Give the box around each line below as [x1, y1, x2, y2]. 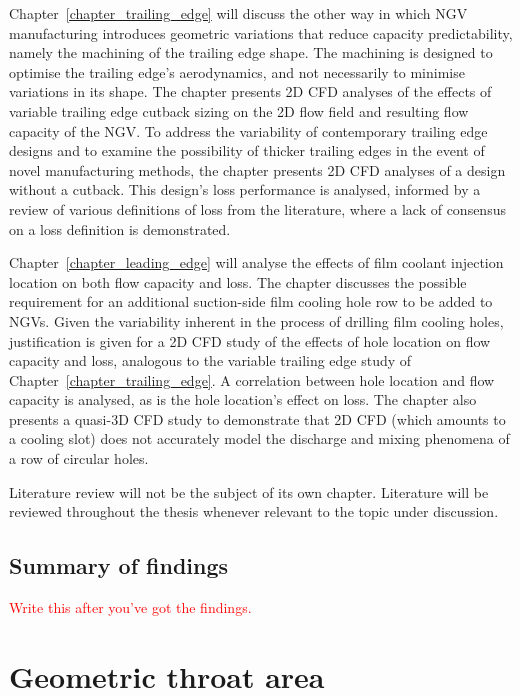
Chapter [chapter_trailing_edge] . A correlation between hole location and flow [9, 369, 495, 390]
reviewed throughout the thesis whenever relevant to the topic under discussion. [9, 501, 499, 522]
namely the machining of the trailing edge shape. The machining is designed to [9, 42, 493, 63]
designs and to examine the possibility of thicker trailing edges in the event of [9, 140, 485, 161]
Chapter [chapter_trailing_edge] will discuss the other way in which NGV [9, 3, 468, 23]
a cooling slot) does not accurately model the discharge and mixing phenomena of [9, 428, 510, 449]
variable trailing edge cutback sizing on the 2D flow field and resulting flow [9, 100, 469, 121]
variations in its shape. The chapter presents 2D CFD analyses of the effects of [9, 81, 492, 102]
